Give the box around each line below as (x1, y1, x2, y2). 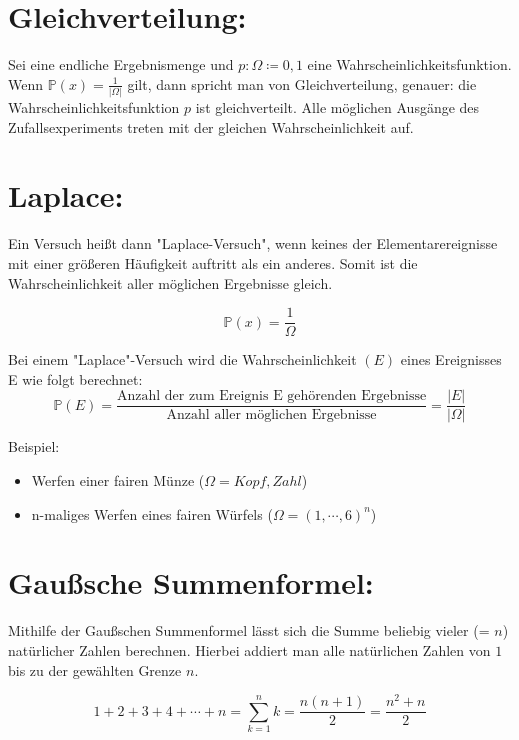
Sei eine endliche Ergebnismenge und (8, 54, 234, 75)
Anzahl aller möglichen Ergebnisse (166, 408, 377, 423)
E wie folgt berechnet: (8, 368, 143, 389)
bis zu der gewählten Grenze (8, 659, 182, 680)
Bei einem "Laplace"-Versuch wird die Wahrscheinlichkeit (8, 349, 357, 370)
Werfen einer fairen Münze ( (31, 470, 205, 491)
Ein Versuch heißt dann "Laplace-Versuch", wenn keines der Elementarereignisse (8, 233, 498, 254)
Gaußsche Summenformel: (8, 562, 374, 603)
